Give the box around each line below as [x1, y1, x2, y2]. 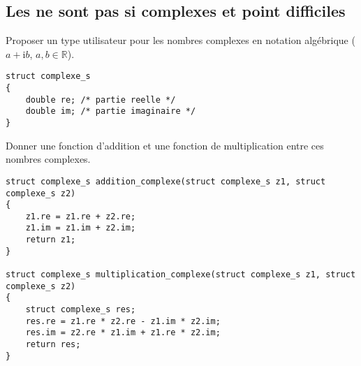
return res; [25, 339, 81, 350]
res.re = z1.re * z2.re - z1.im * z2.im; [25, 316, 221, 326]
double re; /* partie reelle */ [25, 94, 176, 105]
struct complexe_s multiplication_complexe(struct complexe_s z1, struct [6, 270, 356, 280]
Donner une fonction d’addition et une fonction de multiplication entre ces [6, 138, 324, 152]
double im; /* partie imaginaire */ [25, 106, 196, 117]
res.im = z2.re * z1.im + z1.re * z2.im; [25, 328, 221, 338]
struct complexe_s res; [25, 305, 136, 315]
